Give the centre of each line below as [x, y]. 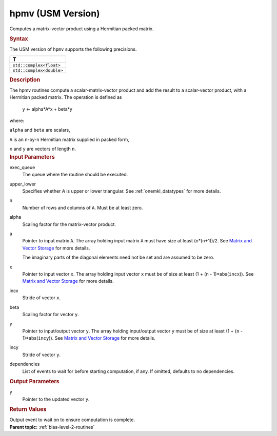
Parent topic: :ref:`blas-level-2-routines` [52, 427]
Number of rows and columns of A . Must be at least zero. [83, 207]
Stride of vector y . [42, 355]
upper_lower [23, 184]
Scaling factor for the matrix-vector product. [69, 224]
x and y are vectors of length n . [43, 149]
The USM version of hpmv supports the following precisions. [73, 49]
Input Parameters [32, 157]
